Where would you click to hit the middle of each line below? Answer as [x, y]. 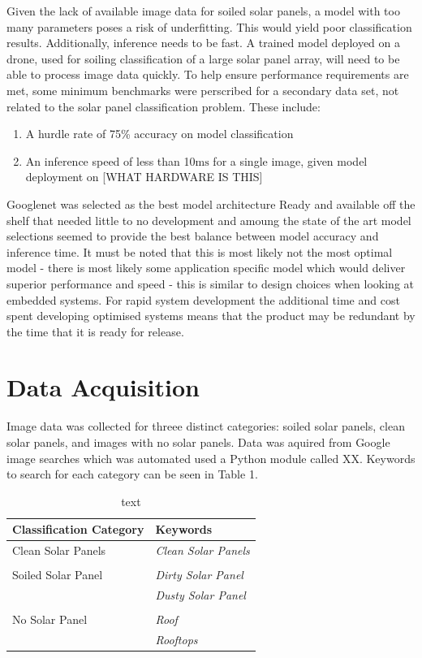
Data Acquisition [103, 387]
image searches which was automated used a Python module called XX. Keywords [211, 458]
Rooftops [177, 640]
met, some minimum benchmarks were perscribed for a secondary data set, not [203, 90]
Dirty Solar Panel [199, 575]
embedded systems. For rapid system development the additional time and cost [203, 299]
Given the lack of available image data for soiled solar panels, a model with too [203, 11]
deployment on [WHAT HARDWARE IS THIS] [144, 177]
